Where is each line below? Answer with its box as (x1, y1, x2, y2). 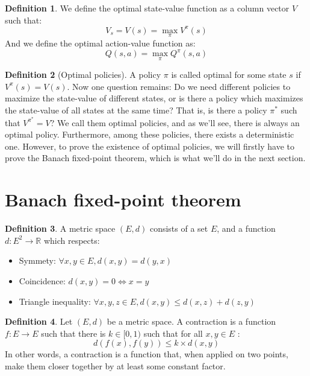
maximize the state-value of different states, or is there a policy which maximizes (5, 92, 303, 104)
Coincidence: (19, 274, 66, 287)
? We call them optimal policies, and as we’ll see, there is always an (50, 116, 300, 129)
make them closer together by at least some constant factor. (5, 359, 226, 372)
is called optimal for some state (171, 68, 287, 81)
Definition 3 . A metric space (5, 222, 116, 235)
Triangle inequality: (19, 295, 91, 307)
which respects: (43, 234, 100, 246)
